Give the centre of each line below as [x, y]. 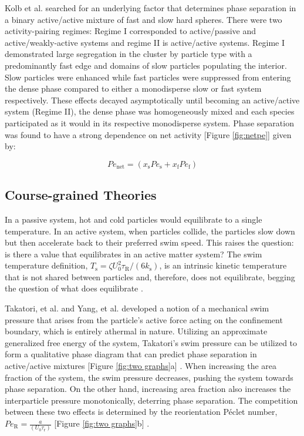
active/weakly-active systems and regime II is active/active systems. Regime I [145, 42]
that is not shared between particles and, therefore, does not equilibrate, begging [150, 276]
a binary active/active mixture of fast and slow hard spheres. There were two [143, 19]
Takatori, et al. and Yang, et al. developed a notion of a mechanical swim [137, 308]
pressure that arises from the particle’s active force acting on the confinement [144, 319]
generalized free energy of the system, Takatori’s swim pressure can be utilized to [151, 342]
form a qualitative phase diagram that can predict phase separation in [131, 354]
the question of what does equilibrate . [74, 288]
